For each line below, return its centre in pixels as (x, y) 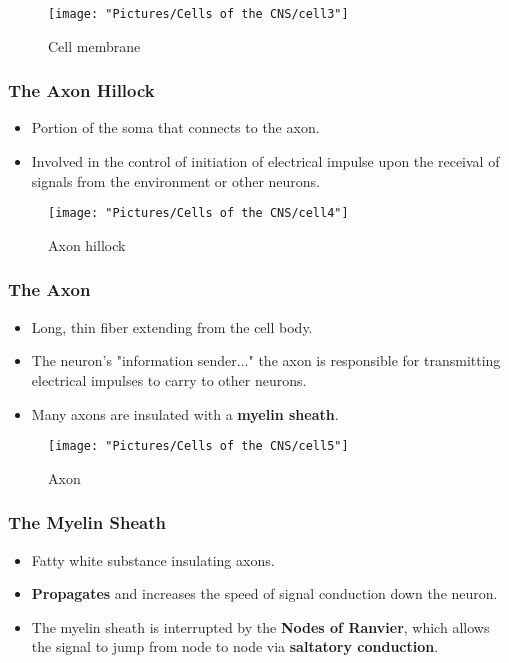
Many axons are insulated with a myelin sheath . (185, 413)
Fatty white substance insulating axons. (153, 559)
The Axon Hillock (81, 90)
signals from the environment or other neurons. (176, 180)
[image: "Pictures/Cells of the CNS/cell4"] (198, 213)
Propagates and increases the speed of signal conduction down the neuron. (264, 593)
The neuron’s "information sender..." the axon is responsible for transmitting (266, 360)
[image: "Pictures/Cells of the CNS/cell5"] (198, 446)
